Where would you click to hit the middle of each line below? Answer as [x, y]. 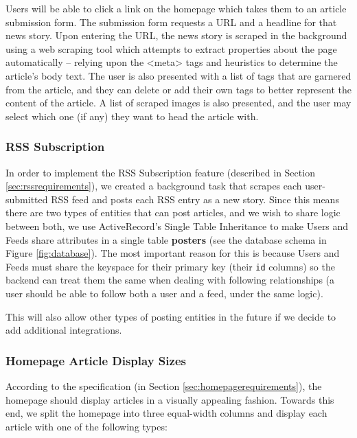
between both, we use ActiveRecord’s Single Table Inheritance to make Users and [177, 226]
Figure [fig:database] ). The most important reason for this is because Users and [173, 253]
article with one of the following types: [87, 426]
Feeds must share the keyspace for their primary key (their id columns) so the [170, 266]
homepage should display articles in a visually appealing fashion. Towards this [170, 399]
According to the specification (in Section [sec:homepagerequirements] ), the [164, 385]
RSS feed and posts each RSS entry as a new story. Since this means [195, 199]
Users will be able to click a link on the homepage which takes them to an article [176, 8]
